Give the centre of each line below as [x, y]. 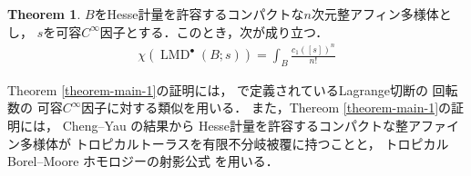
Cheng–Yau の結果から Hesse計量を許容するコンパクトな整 [235, 126]
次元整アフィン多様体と [382, 14]
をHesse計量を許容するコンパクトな [199, 14]
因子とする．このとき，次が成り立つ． [214, 31]
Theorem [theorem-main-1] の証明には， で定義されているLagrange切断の [218, 89]
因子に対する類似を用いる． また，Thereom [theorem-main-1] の [266, 108]
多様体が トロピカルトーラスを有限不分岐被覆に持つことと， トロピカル [234, 143]
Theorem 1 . [44, 14]
